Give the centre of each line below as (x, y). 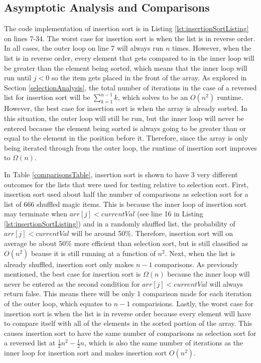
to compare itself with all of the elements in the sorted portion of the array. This (128, 323)
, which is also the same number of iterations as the (164, 343)
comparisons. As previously (197, 264)
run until (18, 78)
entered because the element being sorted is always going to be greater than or (125, 128)
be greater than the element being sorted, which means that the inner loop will (126, 68)
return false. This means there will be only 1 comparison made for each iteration (128, 293)
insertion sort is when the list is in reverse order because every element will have (128, 313)
